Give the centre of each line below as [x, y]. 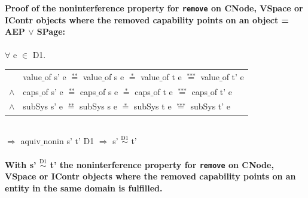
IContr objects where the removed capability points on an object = [147, 19]
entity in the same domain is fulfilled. [84, 188]
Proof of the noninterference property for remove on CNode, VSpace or [154, 8]
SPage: [51, 31]
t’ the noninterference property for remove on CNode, [162, 164]
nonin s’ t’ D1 [69, 141]
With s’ [21, 164]
